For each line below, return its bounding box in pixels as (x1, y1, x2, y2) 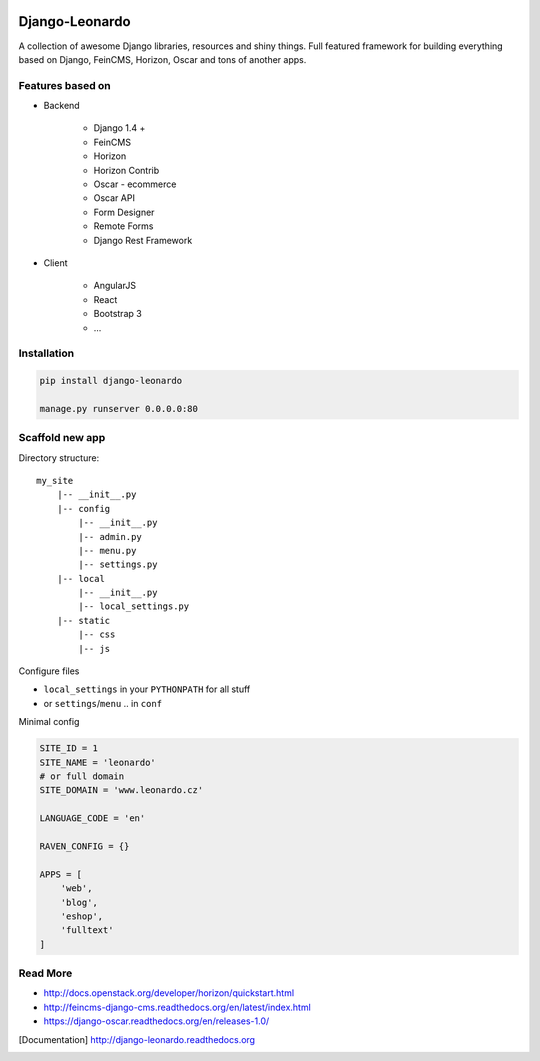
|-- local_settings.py (78, 601, 190, 612)
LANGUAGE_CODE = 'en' (39, 813, 146, 824)
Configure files (18, 665, 80, 677)
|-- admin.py (78, 531, 142, 542)
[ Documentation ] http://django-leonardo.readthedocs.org (18, 1033, 255, 1045)
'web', (60, 883, 93, 894)
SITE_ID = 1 (39, 743, 99, 754)
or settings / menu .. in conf (43, 697, 163, 709)
